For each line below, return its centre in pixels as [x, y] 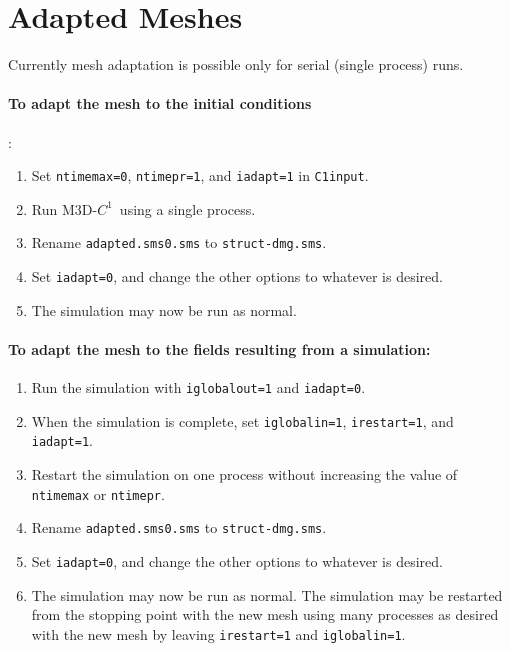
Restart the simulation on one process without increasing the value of [244, 474]
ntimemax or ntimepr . [98, 493]
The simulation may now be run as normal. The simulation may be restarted [267, 594]
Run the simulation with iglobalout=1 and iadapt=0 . [198, 387]
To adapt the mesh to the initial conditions [160, 103]
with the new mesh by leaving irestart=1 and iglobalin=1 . [218, 633]
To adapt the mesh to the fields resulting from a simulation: [219, 348]
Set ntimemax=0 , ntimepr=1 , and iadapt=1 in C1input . [200, 175]
